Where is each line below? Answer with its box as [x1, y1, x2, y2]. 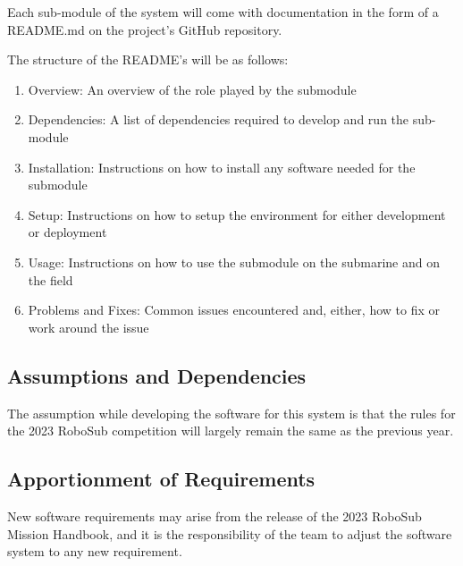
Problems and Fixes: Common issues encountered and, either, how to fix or [28, 300, 440, 319]
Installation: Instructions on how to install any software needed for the [28, 157, 416, 176]
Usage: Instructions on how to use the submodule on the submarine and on [28, 252, 441, 271]
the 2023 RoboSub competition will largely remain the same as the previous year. [7, 421, 454, 440]
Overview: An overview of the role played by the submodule [28, 80, 357, 98]
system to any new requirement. [7, 542, 182, 561]
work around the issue [28, 317, 149, 336]
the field [28, 270, 73, 289]
